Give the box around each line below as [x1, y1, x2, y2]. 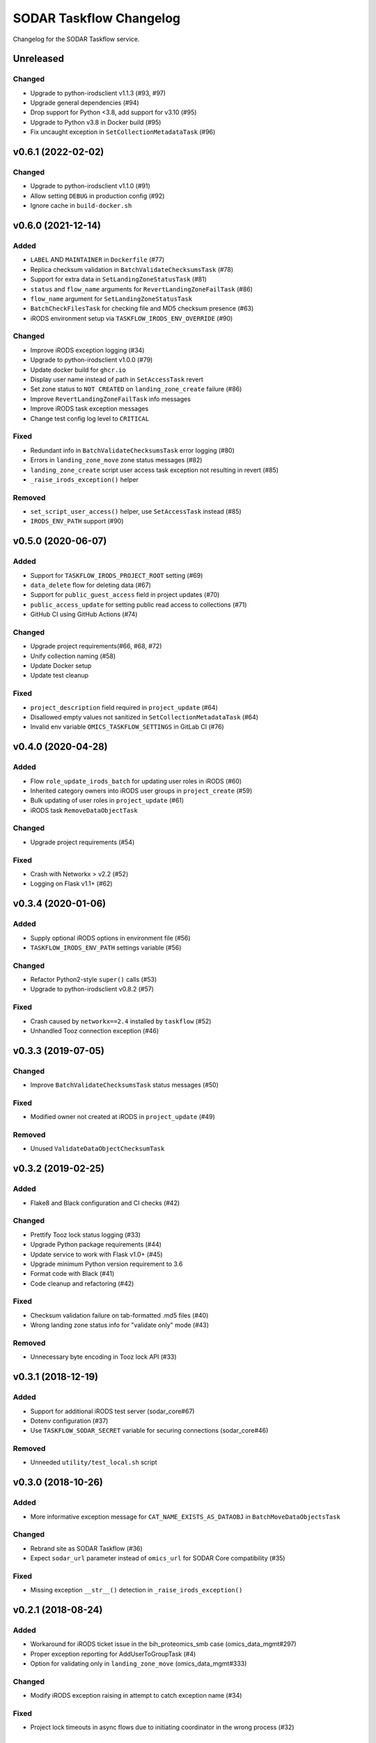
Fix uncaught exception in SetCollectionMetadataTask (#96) [30, 128, 216, 136]
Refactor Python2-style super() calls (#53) [30, 975, 157, 984]
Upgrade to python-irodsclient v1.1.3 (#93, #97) [30, 89, 166, 97]
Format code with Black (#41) [30, 1270, 115, 1278]
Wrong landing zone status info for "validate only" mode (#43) [30, 1321, 209, 1330]
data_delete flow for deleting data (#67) [30, 581, 151, 589]
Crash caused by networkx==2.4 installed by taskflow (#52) [30, 1017, 212, 1025]
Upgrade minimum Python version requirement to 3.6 [30, 1259, 183, 1268]
